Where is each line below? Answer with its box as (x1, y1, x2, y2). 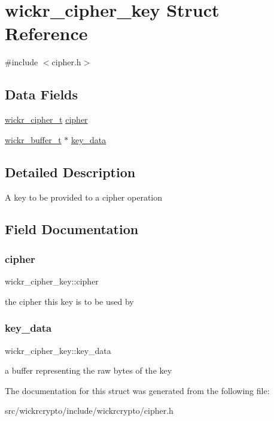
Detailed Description (5, 162, 136, 181)
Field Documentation (5, 220, 139, 238)
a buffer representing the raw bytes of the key (5, 364, 172, 377)
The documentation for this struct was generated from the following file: (5, 384, 270, 396)
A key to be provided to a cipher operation (5, 190, 163, 203)
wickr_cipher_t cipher (5, 113, 88, 126)
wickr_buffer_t (5, 133, 62, 146)
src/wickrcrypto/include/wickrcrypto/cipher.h (5, 404, 173, 417)
